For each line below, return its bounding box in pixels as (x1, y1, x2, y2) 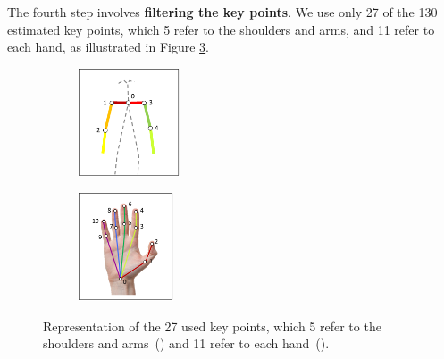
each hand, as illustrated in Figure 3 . (7, 38, 210, 56)
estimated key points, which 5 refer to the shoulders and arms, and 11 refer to (7, 20, 435, 38)
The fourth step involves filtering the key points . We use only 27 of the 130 (7, 3, 438, 21)
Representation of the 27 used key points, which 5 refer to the (43, 316, 381, 335)
